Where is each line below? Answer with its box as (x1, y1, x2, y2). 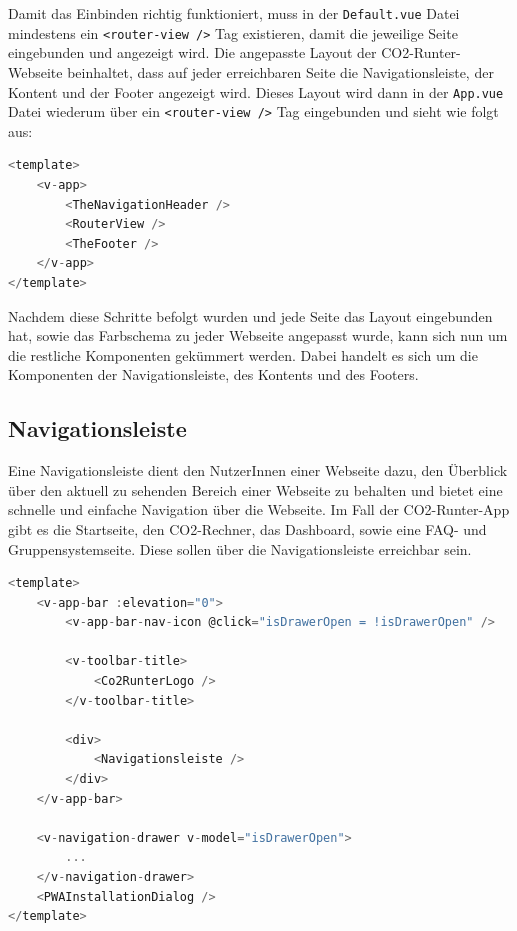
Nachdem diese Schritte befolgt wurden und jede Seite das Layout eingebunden (8, 305, 493, 326)
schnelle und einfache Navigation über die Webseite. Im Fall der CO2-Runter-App (8, 499, 510, 520)
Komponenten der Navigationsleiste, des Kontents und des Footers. (8, 364, 419, 385)
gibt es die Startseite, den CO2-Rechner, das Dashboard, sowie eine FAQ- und (8, 518, 487, 539)
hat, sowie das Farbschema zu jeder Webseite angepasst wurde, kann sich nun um (8, 325, 508, 346)
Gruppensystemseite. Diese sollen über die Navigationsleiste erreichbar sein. (8, 538, 472, 559)
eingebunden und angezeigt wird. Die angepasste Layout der (8, 42, 377, 63)
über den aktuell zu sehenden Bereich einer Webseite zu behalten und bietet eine (8, 479, 503, 500)
